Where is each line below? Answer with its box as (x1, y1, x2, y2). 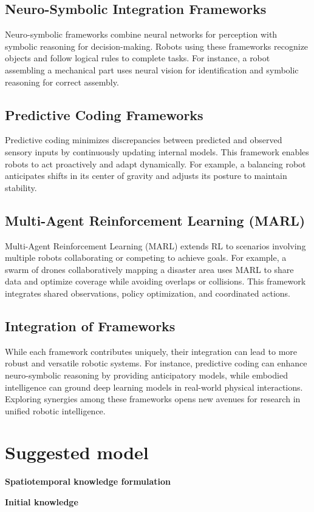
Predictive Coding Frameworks (5, 105, 203, 124)
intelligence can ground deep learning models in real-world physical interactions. (5, 380, 303, 393)
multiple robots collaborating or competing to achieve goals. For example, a (5, 251, 287, 264)
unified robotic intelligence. (5, 404, 106, 417)
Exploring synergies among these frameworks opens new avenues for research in (5, 392, 301, 405)
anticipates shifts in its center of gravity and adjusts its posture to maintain (5, 169, 287, 182)
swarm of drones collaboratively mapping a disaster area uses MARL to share (5, 263, 294, 275)
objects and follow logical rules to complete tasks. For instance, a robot (5, 52, 270, 64)
